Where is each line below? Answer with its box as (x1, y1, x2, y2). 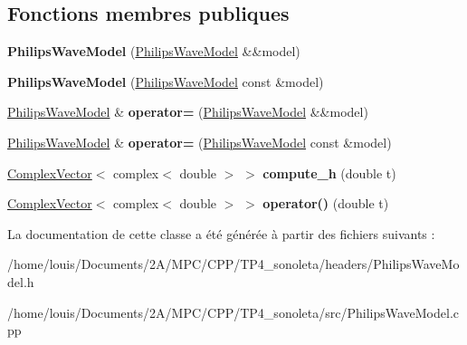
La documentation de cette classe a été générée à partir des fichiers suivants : (7, 224, 435, 243)
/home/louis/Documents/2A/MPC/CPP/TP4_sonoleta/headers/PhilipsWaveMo (7, 254, 460, 273)
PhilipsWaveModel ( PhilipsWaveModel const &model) (7, 72, 324, 91)
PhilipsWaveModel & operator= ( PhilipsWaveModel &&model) (7, 102, 368, 121)
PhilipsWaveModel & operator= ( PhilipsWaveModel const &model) (7, 132, 392, 151)
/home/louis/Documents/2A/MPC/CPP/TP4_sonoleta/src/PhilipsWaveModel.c (7, 302, 460, 321)
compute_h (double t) (262, 163, 396, 182)
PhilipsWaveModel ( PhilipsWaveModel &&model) (7, 42, 300, 61)
